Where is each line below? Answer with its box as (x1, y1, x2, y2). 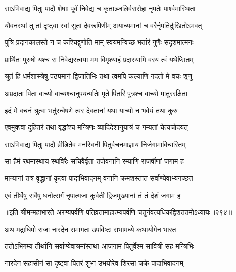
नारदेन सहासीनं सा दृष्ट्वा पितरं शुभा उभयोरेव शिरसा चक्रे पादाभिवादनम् (5, 257, 183, 268)
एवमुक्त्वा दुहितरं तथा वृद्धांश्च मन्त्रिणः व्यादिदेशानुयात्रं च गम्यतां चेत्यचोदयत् (5, 122, 188, 132)
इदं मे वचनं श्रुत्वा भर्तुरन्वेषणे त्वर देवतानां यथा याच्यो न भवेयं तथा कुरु (5, 105, 178, 115)
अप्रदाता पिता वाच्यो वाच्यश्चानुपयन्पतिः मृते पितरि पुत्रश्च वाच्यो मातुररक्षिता (5, 87, 187, 98)
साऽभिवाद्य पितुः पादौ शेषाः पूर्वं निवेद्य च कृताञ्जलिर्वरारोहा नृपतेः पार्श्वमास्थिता (5, 3, 196, 13)
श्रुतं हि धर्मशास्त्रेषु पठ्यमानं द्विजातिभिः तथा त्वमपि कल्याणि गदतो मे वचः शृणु (5, 71, 193, 81)
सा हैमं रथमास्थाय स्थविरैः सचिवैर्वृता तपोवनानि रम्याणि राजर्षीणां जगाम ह (5, 156, 184, 166)
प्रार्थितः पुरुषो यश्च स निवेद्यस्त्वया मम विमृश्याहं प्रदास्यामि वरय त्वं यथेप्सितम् (5, 54, 194, 64)
